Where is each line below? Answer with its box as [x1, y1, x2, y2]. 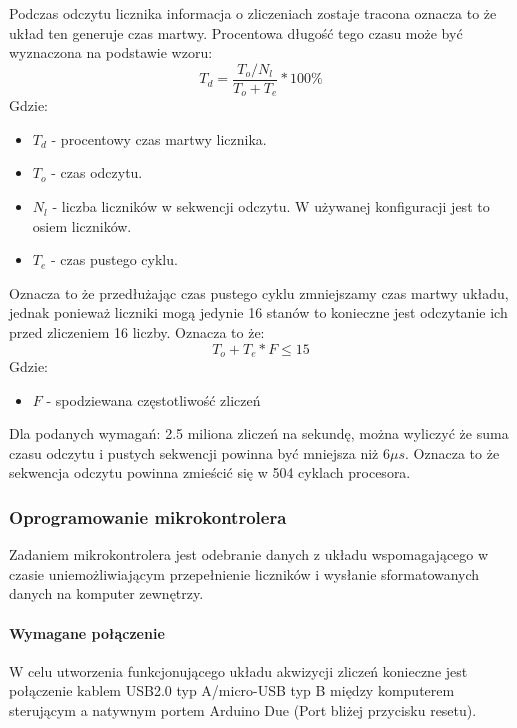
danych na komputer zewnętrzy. [9, 583, 204, 604]
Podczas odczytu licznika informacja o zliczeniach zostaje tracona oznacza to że [9, 3, 497, 23]
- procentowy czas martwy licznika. [51, 128, 267, 149]
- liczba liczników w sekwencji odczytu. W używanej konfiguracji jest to [52, 196, 490, 217]
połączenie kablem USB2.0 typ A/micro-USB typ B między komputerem [9, 680, 455, 701]
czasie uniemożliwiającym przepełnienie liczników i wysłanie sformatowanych [9, 563, 480, 584]
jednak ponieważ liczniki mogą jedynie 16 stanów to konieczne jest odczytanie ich [9, 302, 508, 323]
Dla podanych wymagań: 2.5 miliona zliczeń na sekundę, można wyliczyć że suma [9, 423, 509, 444]
